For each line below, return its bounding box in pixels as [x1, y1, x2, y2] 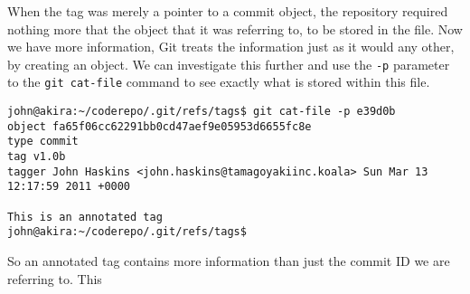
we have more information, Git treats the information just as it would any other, [7, 37, 455, 56]
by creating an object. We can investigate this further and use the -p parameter [7, 54, 450, 73]
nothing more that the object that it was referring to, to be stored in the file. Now [7, 19, 463, 38]
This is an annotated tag [7, 210, 163, 223]
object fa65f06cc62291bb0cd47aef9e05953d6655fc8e [7, 119, 312, 133]
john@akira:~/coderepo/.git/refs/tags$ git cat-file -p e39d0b [7, 105, 396, 119]
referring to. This [7, 269, 102, 288]
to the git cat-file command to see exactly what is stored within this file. [7, 72, 430, 91]
